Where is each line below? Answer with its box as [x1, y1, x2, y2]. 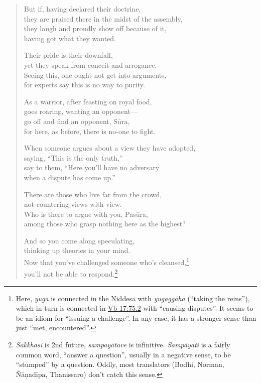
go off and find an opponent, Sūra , [24, 115, 130, 126]
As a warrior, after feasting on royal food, [24, 96, 152, 106]
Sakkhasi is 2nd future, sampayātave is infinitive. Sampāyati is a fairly [16, 339, 230, 349]
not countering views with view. [24, 199, 122, 209]
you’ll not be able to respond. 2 [24, 267, 118, 279]
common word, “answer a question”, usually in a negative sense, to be [16, 349, 231, 359]
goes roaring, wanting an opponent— [24, 106, 138, 116]
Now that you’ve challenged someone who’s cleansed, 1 [24, 256, 189, 267]
